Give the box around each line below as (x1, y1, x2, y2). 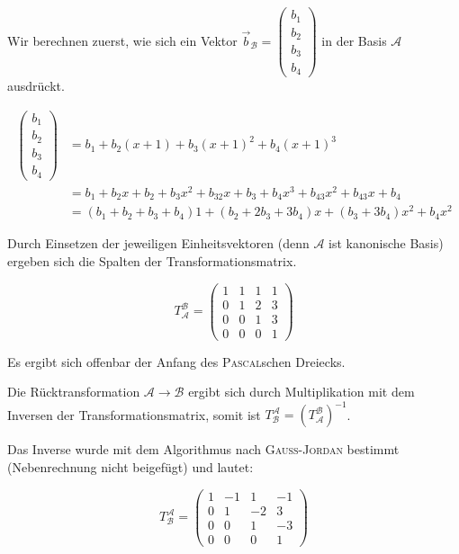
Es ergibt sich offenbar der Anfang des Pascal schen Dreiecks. (7, 352, 346, 371)
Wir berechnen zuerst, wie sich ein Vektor (7, 31, 238, 49)
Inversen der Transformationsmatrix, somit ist (7, 405, 261, 424)
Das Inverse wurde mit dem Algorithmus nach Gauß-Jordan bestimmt (7, 440, 400, 459)
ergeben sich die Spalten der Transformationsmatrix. (7, 251, 297, 270)
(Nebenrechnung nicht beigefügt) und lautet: (7, 457, 254, 476)
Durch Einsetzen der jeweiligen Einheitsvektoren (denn (7, 234, 310, 253)
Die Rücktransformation (7, 382, 140, 401)
